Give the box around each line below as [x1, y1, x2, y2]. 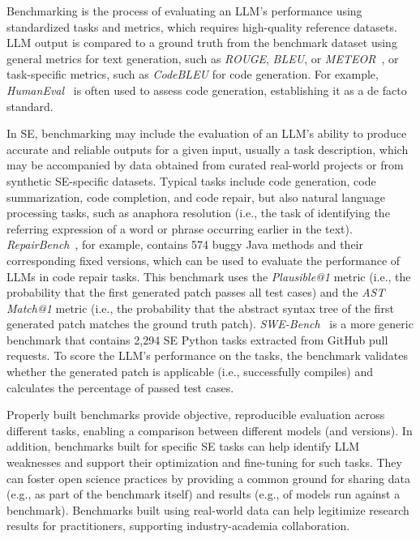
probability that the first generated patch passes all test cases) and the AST [6, 284, 385, 301]
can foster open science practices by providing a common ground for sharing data [6, 469, 410, 486]
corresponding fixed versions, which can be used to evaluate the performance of [6, 251, 401, 268]
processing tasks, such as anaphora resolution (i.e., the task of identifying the [6, 204, 390, 221]
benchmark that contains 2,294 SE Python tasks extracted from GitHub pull [6, 331, 388, 348]
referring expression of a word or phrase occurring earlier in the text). [6, 220, 353, 237]
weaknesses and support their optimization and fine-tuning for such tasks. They [6, 454, 402, 471]
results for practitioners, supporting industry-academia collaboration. [6, 517, 350, 534]
